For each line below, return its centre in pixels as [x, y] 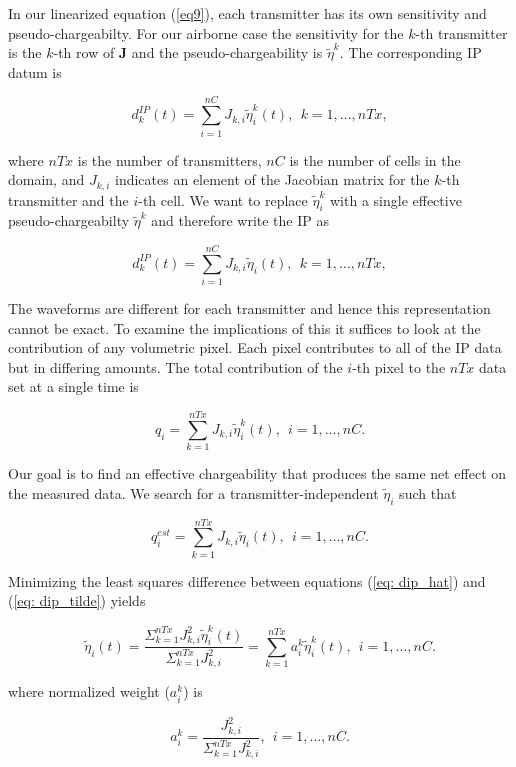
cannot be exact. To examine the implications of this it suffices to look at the [244, 327]
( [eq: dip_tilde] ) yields [77, 600]
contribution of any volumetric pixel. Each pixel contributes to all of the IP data [255, 347]
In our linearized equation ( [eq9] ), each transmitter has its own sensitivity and [247, 13]
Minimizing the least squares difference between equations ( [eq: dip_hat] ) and [247, 580]
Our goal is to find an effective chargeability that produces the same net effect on [257, 473]
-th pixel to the [399, 366]
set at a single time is [73, 386]
